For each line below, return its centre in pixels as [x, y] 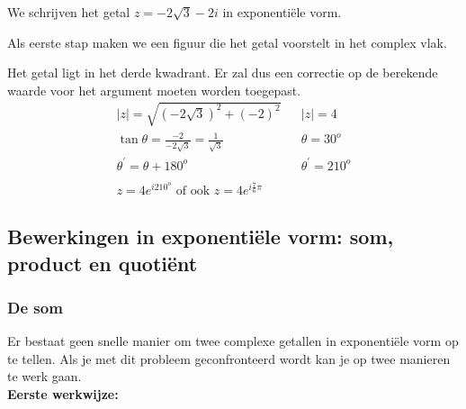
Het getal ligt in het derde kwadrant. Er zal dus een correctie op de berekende [223, 73]
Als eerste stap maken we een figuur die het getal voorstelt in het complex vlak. [227, 42]
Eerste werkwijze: [63, 393]
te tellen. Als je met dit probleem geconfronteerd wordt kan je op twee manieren [229, 358]
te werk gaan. [45, 376]
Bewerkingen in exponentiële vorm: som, [201, 236]
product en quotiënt [103, 263]
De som [35, 307]
